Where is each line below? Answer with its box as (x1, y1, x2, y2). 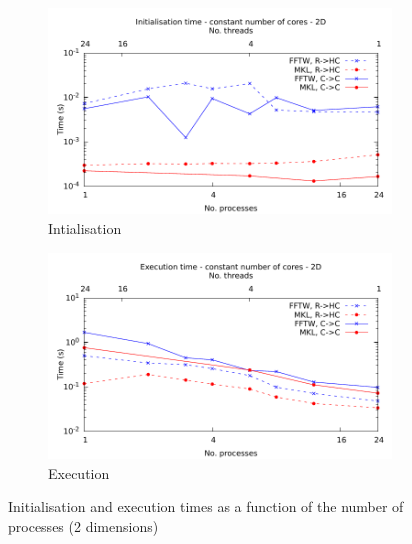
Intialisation (48, 217, 122, 238)
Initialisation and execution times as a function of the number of (8, 496, 404, 517)
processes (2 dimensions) (8, 515, 159, 536)
